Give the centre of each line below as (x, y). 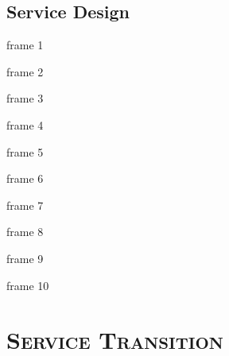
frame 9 (25, 258)
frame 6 (25, 178)
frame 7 (25, 205)
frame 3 (25, 98)
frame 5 (25, 151)
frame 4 (25, 124)
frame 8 (25, 232)
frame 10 (28, 285)
